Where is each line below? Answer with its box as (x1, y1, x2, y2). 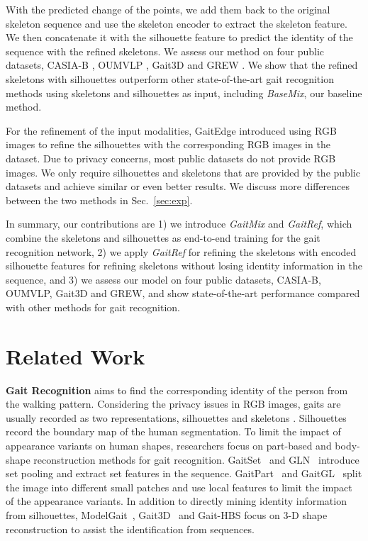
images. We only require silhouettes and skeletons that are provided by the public (6, 164, 360, 179)
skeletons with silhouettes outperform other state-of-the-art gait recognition (6, 71, 334, 86)
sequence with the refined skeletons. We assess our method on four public (6, 43, 325, 58)
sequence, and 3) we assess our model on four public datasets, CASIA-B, (6, 272, 321, 286)
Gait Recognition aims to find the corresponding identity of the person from (6, 382, 348, 397)
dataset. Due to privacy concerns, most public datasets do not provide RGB (6, 150, 336, 165)
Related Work (6, 341, 145, 370)
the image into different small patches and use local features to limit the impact (6, 479, 352, 494)
